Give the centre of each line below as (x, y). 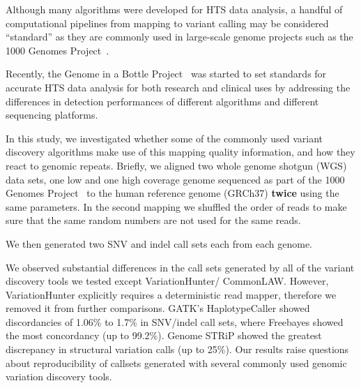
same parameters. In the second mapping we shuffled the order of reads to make (176, 206)
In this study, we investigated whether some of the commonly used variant (164, 138)
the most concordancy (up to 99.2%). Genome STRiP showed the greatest (164, 335)
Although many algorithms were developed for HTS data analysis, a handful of (174, 9)
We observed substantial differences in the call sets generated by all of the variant (180, 267)
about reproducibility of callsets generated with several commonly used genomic (176, 363)
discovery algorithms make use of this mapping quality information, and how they (180, 152)
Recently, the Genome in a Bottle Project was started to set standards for (166, 74)
